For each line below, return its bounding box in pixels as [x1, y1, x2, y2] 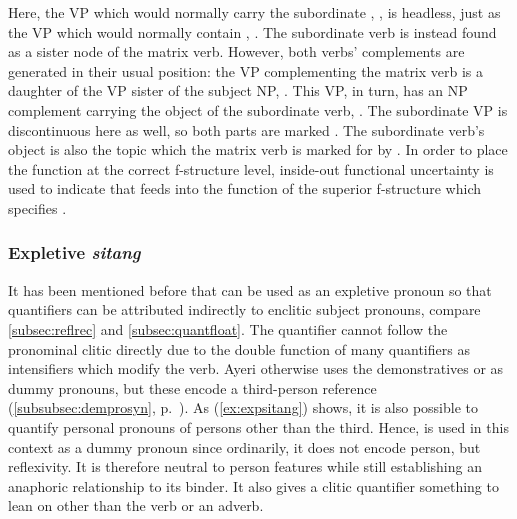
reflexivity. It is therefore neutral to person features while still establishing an [8, 456, 482, 477]
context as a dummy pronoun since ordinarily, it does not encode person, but [8, 436, 481, 457]
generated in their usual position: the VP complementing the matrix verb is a [8, 60, 484, 81]
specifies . [8, 197, 67, 218]
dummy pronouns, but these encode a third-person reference [8, 377, 377, 398]
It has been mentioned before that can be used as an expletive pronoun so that [8, 279, 492, 300]
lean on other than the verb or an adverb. [8, 495, 264, 516]
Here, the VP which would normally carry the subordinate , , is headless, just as [8, 2, 501, 22]
